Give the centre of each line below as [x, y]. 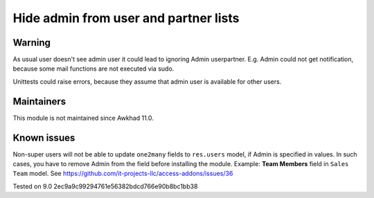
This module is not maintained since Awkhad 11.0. [83, 118]
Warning [32, 43]
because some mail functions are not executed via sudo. [93, 69]
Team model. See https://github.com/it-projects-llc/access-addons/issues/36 [123, 174]
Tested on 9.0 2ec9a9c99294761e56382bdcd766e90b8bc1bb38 [105, 186]
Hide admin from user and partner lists [126, 18]
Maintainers [39, 101]
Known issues [44, 137]
